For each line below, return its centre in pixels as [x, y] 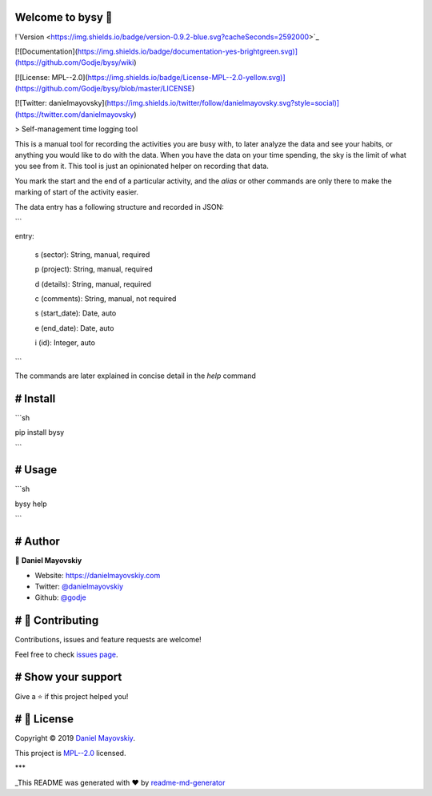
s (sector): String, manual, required [92, 254]
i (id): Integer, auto [65, 343]
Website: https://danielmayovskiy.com [98, 575]
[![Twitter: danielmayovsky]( [61, 103]
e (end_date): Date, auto [74, 328]
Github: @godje [61, 597]
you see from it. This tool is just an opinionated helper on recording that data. [142, 166]
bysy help [31, 504]
